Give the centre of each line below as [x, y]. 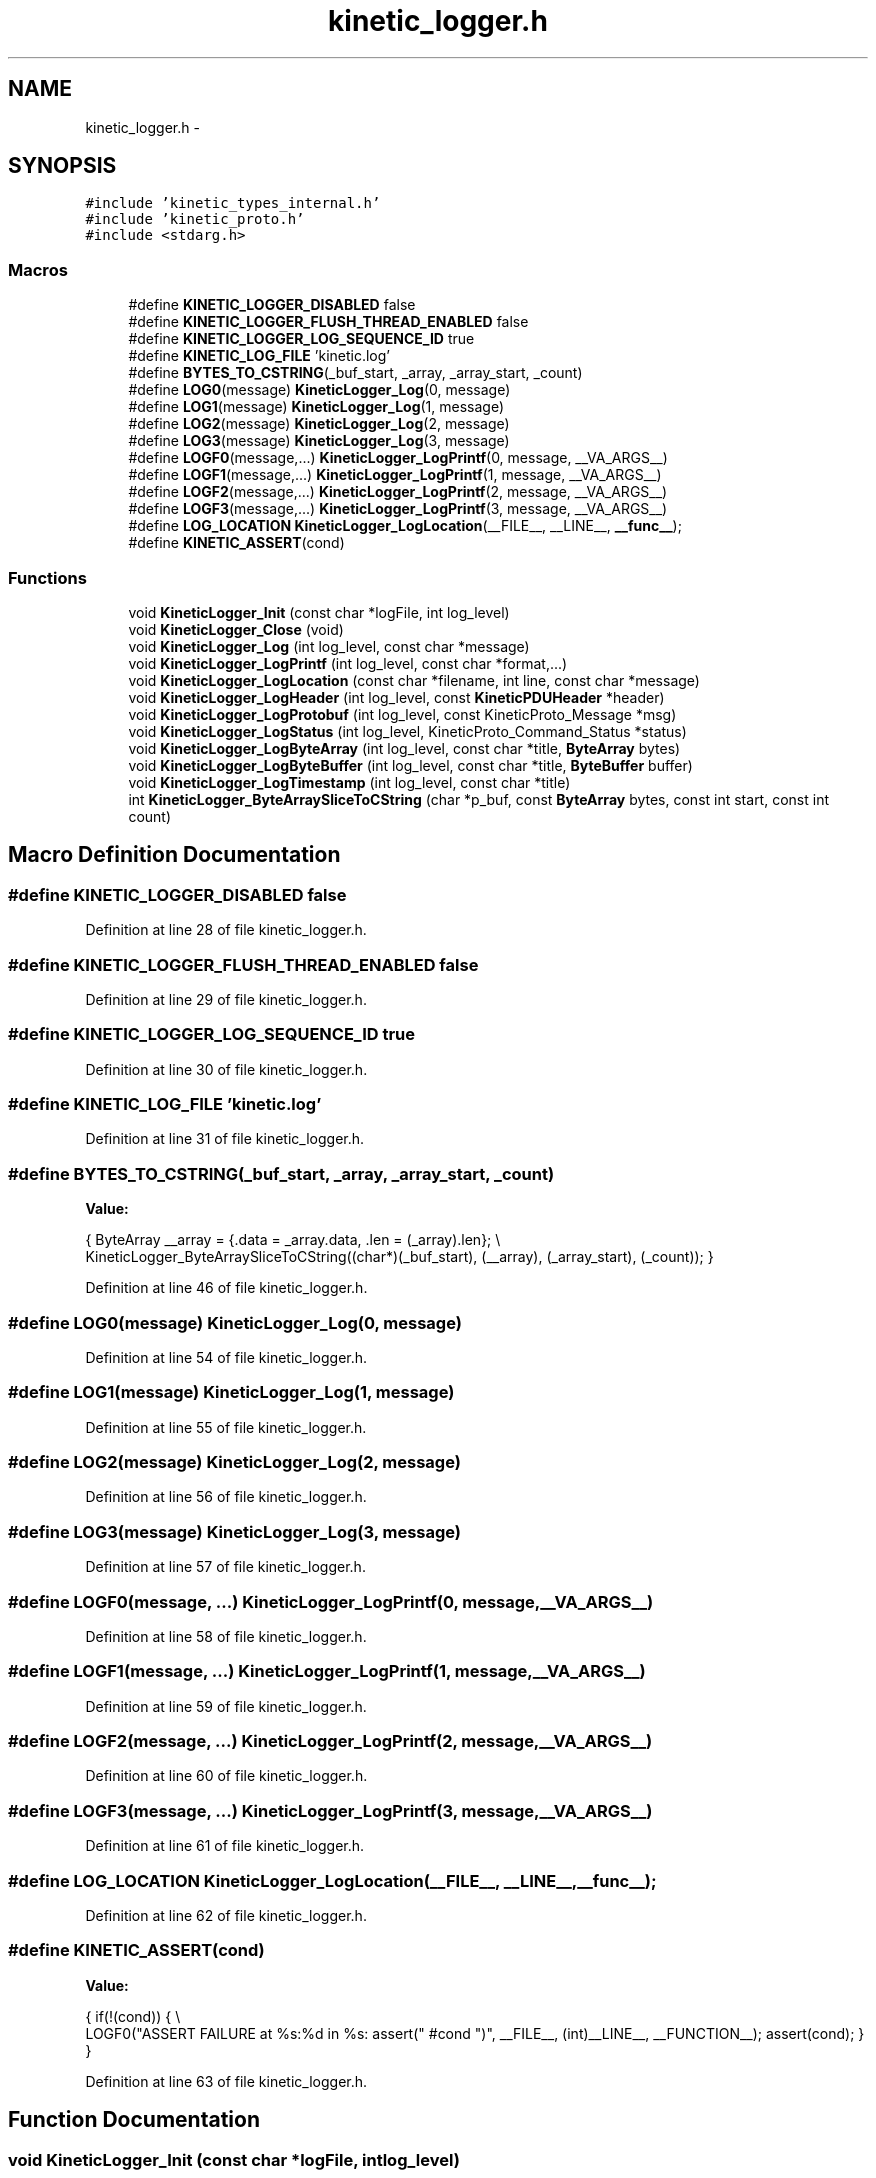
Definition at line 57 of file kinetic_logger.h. [225, 1567]
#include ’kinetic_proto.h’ [195, 219]
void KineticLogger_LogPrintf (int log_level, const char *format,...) [348, 663]
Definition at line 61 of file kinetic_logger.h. [225, 1846]
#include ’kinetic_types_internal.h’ [233, 203]
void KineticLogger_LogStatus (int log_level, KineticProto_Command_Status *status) [407, 731]
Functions [47, 577]
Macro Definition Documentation [174, 855]
